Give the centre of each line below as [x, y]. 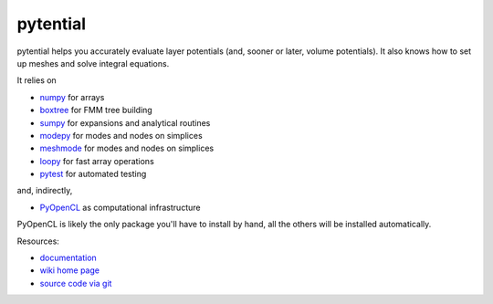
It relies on [37, 80]
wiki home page [70, 270]
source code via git [76, 283]
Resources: [38, 241]
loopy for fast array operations [97, 161]
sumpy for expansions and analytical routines [125, 122]
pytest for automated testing [93, 174]
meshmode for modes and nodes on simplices [127, 148]
